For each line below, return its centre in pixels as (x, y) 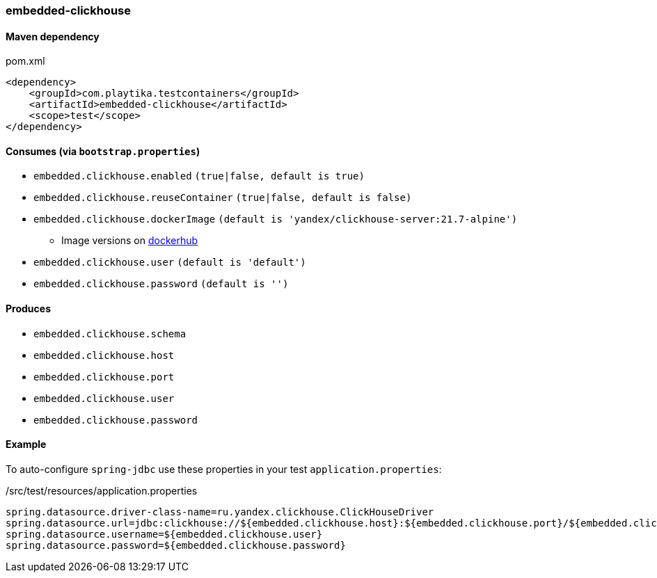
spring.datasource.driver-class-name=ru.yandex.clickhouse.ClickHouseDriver (220, 512)
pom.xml (25, 61)
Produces (28, 309)
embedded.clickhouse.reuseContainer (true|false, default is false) (223, 198)
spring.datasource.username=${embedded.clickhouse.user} (164, 534)
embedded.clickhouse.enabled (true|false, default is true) (199, 176)
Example (26, 444)
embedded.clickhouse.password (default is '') (161, 284)
